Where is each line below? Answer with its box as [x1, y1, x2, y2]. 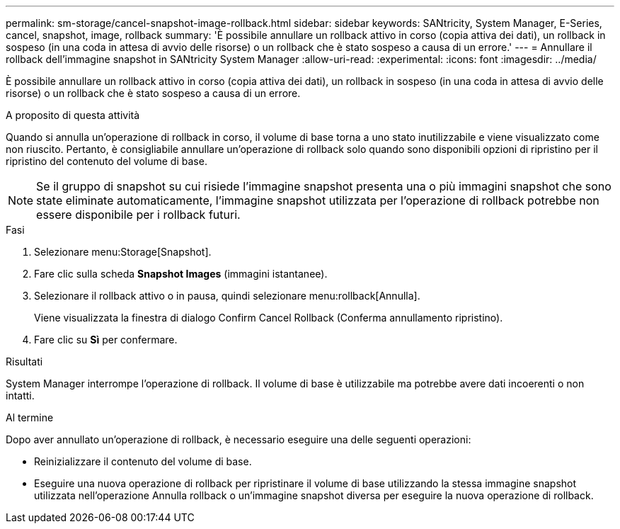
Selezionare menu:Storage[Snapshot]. [34, 246, 212, 258]
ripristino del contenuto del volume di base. [6, 155, 207, 167]
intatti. [6, 389, 35, 402]
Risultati [6, 355, 43, 368]
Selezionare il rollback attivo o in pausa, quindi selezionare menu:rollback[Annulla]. [34, 290, 420, 302]
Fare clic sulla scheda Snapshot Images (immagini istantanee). [34, 268, 328, 280]
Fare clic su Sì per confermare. [34, 334, 178, 346]
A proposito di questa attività [6, 109, 140, 121]
